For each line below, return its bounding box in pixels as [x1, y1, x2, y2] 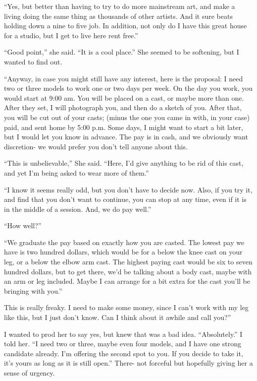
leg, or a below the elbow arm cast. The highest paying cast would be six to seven [4, 256, 253, 267]
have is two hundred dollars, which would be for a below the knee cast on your [4, 247, 243, 257]
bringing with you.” [4, 285, 62, 296]
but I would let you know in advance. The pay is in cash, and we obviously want [4, 131, 248, 142]
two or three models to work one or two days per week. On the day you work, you [4, 83, 253, 93]
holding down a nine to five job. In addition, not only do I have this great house [4, 20, 247, 31]
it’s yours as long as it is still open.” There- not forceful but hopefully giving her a [4, 358, 253, 368]
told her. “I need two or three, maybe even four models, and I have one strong [4, 338, 242, 349]
